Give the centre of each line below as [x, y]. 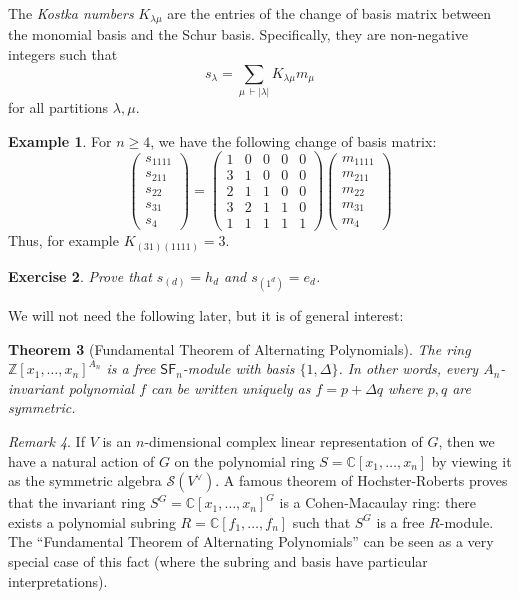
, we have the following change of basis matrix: [293, 140]
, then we [466, 441]
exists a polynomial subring [92, 521]
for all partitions [58, 106]
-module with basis [238, 368]
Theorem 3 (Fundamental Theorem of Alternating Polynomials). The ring [239, 348]
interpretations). [58, 580]
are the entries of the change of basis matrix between [329, 13]
